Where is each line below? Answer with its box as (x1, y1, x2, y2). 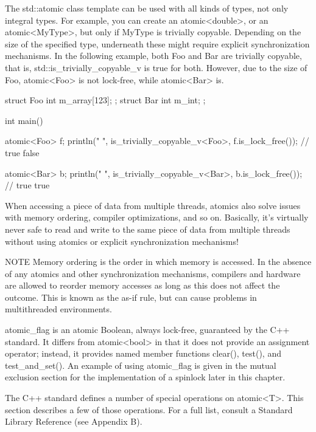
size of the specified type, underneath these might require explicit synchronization (5, 37, 310, 50)
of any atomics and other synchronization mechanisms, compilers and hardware (5, 267, 301, 279)
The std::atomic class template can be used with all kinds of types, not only (5, 2, 289, 14)
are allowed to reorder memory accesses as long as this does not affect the (5, 279, 280, 292)
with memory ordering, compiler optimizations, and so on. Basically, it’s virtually (5, 211, 309, 224)
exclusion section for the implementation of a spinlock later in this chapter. (5, 371, 286, 383)
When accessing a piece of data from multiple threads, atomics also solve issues (5, 199, 301, 211)
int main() (5, 114, 43, 126)
